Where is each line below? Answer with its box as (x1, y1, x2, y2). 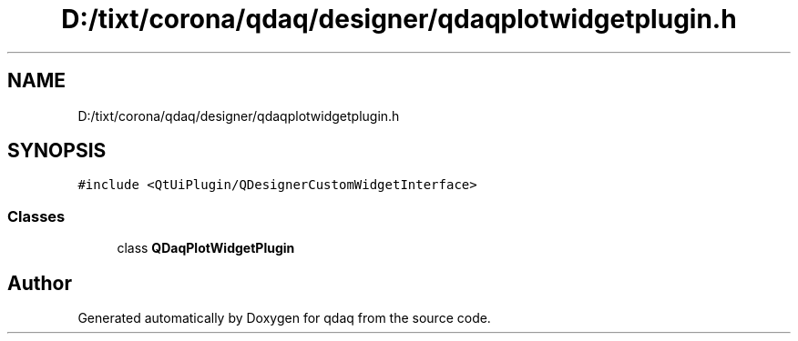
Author (7, 271, 72, 295)
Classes (7, 206, 66, 226)
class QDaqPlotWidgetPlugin (117, 240, 295, 256)
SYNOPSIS (7, 139, 107, 163)
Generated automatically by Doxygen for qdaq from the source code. (77, 310, 491, 326)
